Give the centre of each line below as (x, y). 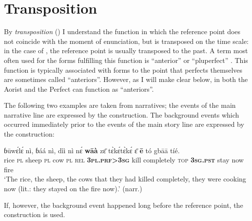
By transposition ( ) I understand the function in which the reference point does (122, 31)
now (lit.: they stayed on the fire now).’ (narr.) (73, 189)
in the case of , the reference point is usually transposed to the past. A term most (126, 50)
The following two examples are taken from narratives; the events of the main (120, 105)
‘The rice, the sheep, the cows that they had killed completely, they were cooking (125, 179)
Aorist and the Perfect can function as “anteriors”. (79, 89)
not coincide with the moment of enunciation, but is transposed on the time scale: (126, 41)
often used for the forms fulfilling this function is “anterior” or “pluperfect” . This (126, 60)
